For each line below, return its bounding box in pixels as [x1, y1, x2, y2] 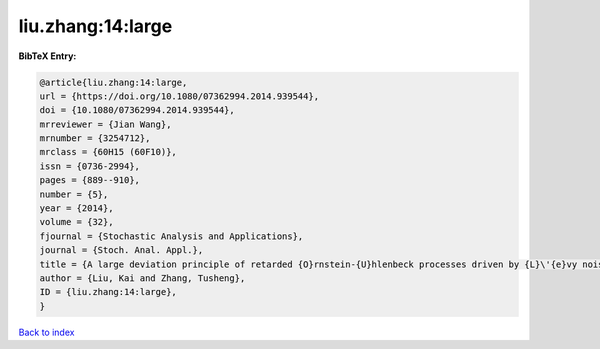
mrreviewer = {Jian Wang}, [39, 118, 172, 130]
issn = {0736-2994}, [39, 160, 140, 172]
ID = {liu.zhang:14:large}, [39, 286, 177, 298]
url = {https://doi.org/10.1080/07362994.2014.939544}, [39, 90, 320, 102]
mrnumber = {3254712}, [39, 133, 151, 144]
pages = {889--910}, [39, 175, 140, 186]
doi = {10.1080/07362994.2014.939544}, [39, 105, 235, 116]
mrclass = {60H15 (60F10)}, [39, 146, 177, 158]
